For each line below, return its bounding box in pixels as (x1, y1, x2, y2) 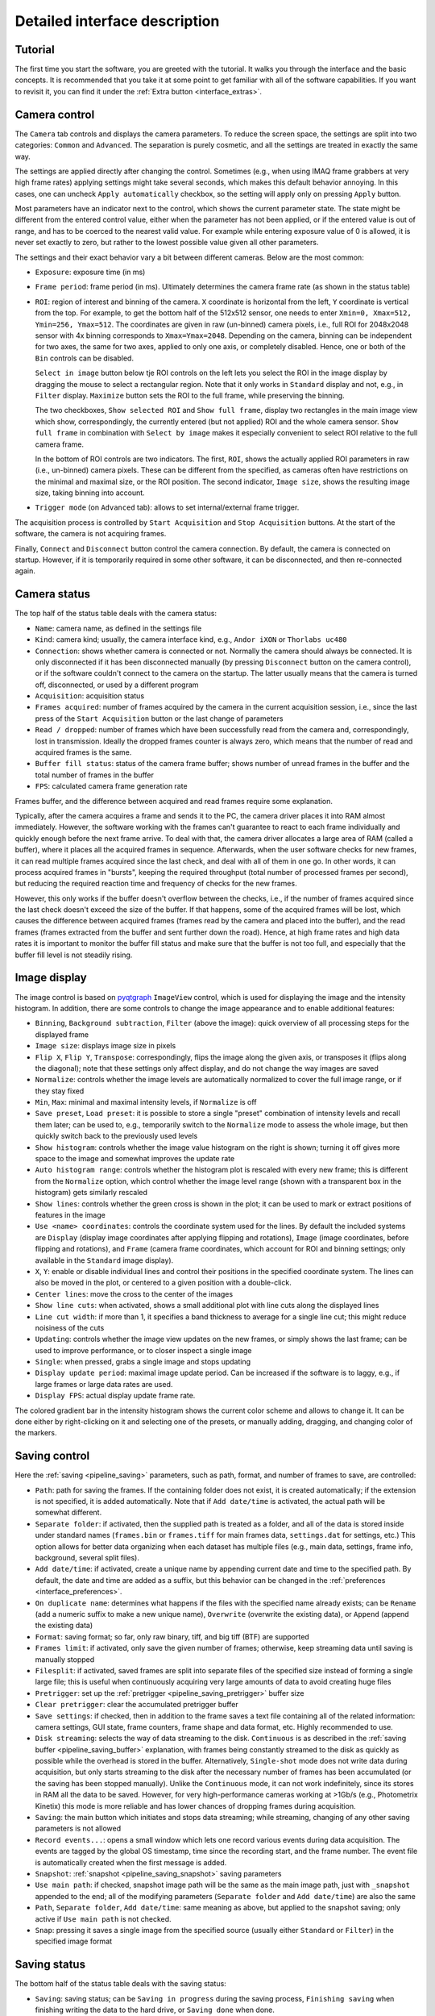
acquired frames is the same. (35, 748, 132, 757)
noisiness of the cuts (35, 1322, 105, 1332)
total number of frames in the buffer (35, 770, 155, 780)
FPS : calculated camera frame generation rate (35, 781, 188, 791)
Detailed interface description (14, 12, 220, 30)
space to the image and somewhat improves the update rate (35, 1154, 235, 1164)
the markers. (14, 1428, 57, 1438)
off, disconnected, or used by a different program (35, 680, 199, 689)
